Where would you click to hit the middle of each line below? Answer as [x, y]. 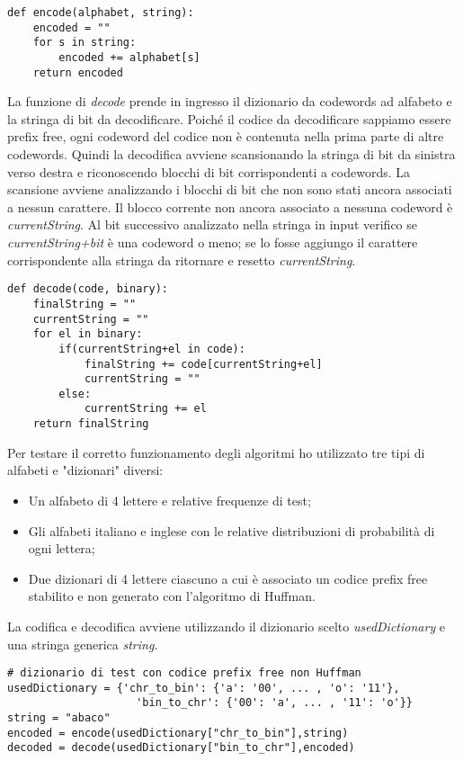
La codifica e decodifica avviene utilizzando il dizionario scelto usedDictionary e [227, 626]
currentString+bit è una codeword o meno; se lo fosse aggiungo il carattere [213, 242]
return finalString [91, 424]
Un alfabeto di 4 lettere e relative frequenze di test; [169, 500]
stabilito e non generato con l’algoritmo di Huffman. [172, 596]
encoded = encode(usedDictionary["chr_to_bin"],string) [178, 733]
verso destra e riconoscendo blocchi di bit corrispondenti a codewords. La [209, 171]
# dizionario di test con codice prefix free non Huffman [184, 673]
